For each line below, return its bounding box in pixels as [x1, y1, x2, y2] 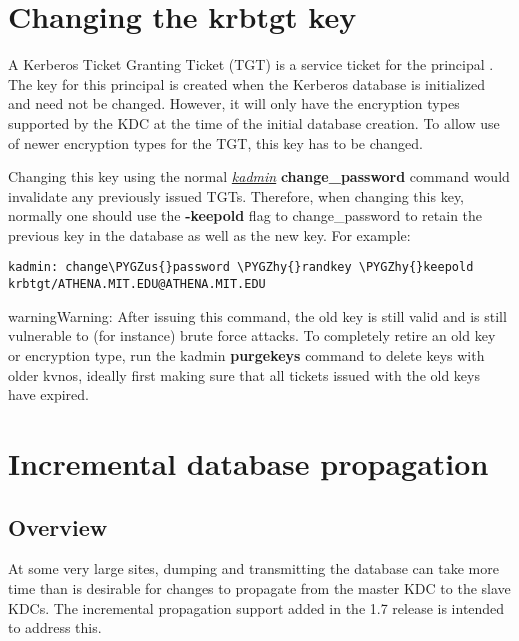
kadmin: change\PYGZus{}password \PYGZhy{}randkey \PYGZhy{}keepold [8, 260, 474, 275]
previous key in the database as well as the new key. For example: [8, 224, 411, 245]
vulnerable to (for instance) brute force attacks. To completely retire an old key [8, 325, 496, 346]
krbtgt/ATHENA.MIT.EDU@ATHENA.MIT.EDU [8, 277, 266, 292]
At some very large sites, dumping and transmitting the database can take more [8, 558, 499, 579]
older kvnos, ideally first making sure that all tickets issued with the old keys [8, 364, 480, 385]
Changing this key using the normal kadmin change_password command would [8, 166, 510, 187]
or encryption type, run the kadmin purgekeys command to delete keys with [8, 344, 485, 365]
